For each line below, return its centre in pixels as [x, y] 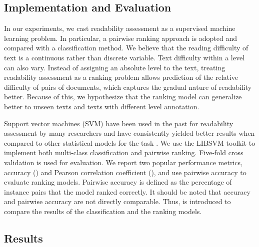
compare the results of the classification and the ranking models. [103, 211]
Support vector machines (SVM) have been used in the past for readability [119, 123]
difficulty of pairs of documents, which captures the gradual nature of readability [128, 87]
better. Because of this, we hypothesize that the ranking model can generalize [123, 97]
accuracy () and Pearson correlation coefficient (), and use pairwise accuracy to [125, 172]
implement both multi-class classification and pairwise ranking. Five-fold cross [124, 152]
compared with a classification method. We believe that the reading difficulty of [126, 48]
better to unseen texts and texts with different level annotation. [102, 106]
